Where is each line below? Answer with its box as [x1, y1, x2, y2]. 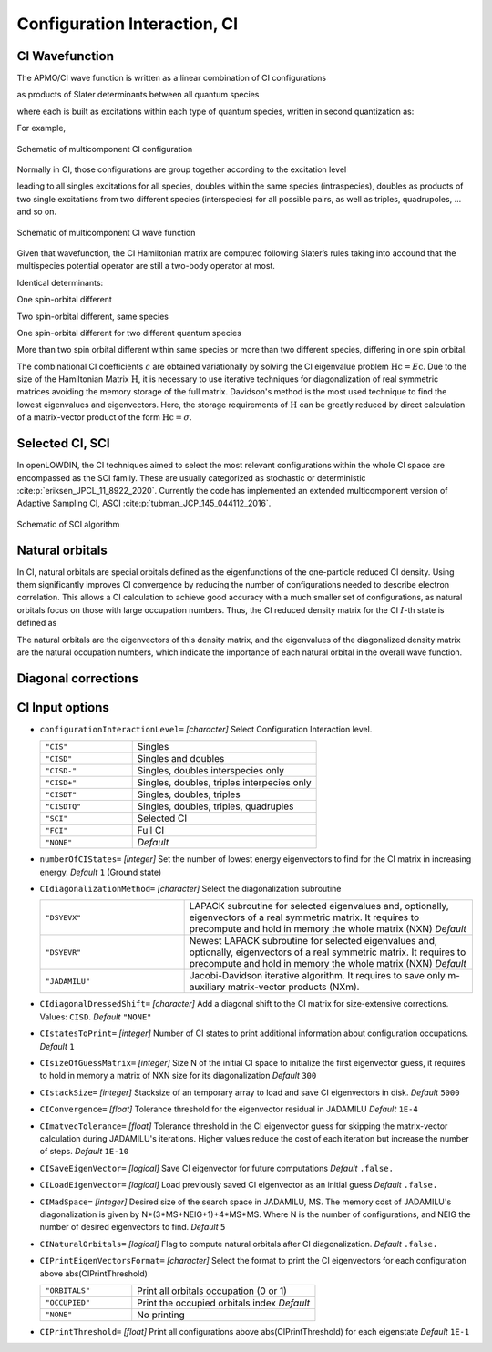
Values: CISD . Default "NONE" [39, 1011, 152, 1022]
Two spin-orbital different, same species [16, 311, 169, 322]
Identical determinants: [16, 277, 104, 288]
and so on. [16, 206, 57, 218]
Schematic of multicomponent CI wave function [16, 227, 196, 238]
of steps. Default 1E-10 [39, 1146, 129, 1157]
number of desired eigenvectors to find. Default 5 [39, 1222, 226, 1233]
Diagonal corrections [16, 671, 139, 686]
